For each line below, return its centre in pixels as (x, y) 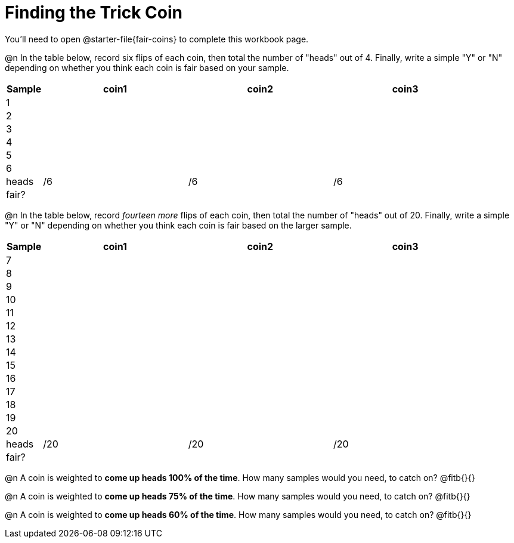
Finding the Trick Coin (94, 13)
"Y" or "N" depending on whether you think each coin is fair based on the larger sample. (178, 225)
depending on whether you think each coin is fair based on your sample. (147, 67)
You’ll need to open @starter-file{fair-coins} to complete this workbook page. (157, 39)
